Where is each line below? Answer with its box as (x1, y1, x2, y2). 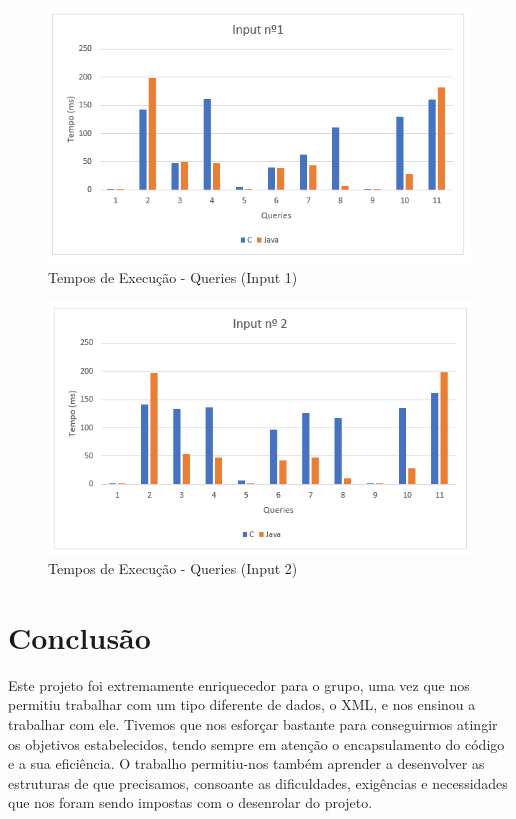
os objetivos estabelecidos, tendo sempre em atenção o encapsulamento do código (8, 733, 505, 754)
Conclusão (8, 616, 151, 657)
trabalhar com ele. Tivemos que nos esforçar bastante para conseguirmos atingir (8, 714, 498, 735)
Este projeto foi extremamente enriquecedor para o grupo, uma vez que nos (8, 674, 470, 695)
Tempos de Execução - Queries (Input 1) (48, 267, 298, 288)
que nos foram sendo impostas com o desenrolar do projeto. (8, 792, 373, 813)
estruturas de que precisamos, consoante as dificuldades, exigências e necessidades (8, 772, 508, 793)
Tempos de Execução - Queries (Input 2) (48, 558, 298, 579)
